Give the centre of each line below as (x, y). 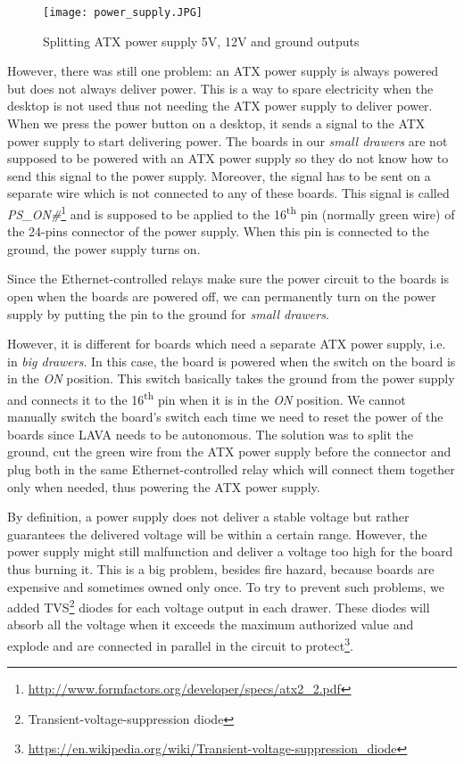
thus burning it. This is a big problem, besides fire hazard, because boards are (221, 569)
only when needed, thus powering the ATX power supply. (164, 486)
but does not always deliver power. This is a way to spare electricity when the (220, 88)
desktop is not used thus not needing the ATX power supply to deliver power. (220, 106)
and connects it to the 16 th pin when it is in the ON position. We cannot (207, 398)
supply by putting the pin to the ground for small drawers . (168, 313)
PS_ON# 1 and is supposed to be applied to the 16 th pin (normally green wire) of (231, 213)
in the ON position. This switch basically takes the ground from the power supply (231, 378)
